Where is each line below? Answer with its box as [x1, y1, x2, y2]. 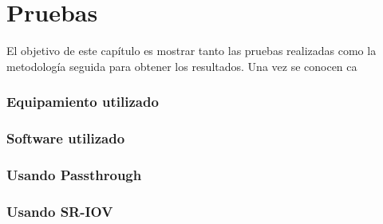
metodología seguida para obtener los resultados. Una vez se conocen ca [6, 57, 357, 74]
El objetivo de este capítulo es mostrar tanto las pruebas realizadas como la [6, 42, 377, 59]
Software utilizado [6, 128, 125, 148]
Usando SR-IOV [6, 201, 113, 221]
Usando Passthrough [6, 164, 142, 184]
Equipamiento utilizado [6, 92, 159, 112]
